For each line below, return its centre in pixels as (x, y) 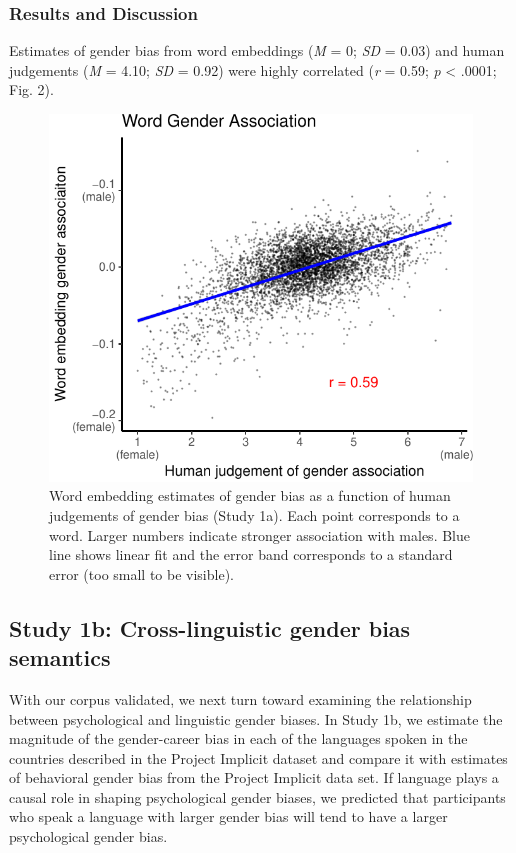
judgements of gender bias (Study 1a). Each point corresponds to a (254, 514)
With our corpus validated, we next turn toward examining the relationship (240, 698)
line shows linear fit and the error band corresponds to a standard (251, 554)
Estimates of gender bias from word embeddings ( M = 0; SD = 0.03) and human (257, 50)
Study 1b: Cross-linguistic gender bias (210, 627)
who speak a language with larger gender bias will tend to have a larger (228, 816)
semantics (60, 657)
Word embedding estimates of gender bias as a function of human (250, 495)
